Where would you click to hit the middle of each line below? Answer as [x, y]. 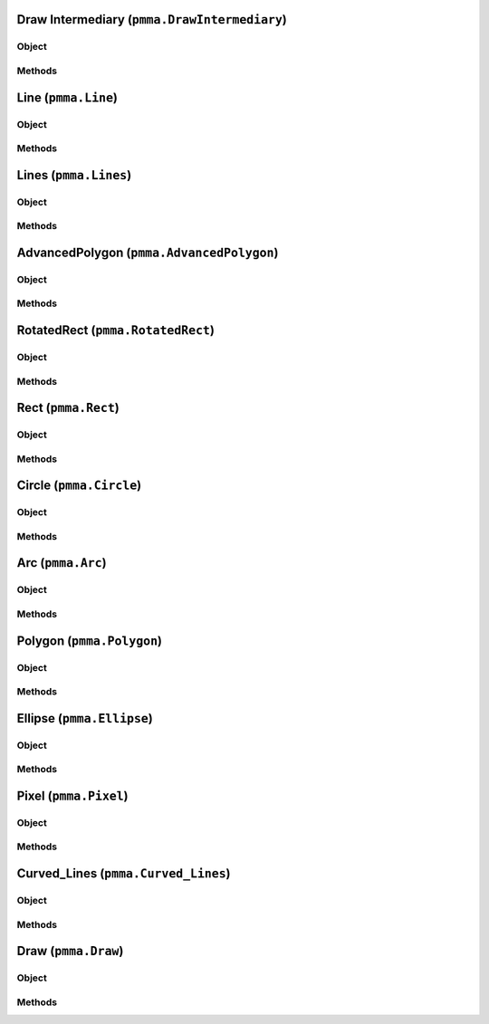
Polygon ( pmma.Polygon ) [90, 641]
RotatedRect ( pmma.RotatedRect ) [115, 330]
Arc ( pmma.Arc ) [62, 563]
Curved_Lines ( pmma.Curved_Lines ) [124, 873]
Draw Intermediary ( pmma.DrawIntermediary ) [152, 19]
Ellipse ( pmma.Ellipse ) [85, 718]
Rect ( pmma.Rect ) [68, 408]
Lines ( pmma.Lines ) [74, 175]
